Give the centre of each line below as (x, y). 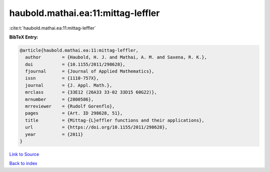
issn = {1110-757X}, (62, 78)
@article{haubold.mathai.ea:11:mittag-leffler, (79, 50)
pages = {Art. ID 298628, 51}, (74, 113)
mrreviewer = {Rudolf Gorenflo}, (70, 106)
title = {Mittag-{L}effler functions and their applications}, (115, 120)
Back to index (23, 163)
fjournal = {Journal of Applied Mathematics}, (90, 71)
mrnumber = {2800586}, (59, 99)
